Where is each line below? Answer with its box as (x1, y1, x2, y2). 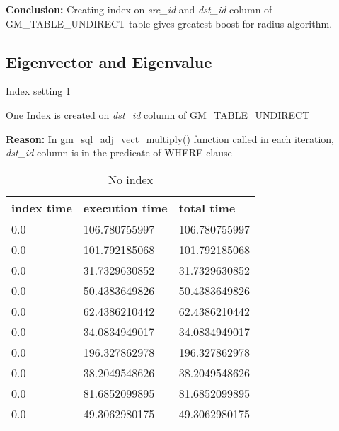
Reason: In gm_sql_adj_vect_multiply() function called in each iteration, (6, 131, 334, 146)
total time (178, 199, 236, 216)
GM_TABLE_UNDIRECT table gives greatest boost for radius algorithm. (6, 16, 333, 30)
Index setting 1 (6, 84, 71, 98)
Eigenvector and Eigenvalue (6, 50, 212, 72)
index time (11, 199, 72, 216)
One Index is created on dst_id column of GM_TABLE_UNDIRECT (6, 107, 310, 122)
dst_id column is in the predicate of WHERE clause (6, 145, 232, 160)
